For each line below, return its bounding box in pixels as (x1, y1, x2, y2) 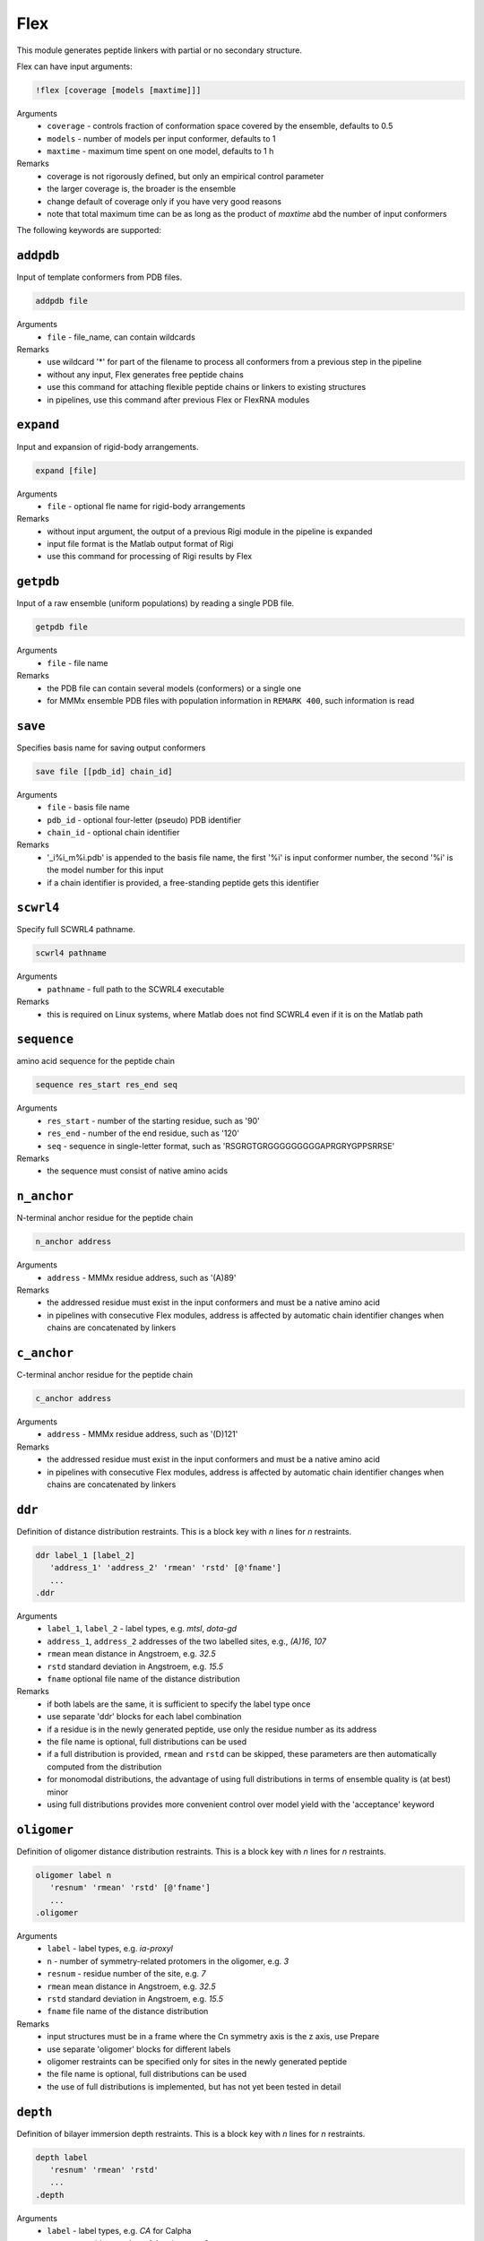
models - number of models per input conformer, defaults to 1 (47, 133, 277, 143)
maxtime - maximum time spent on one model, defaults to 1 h (47, 146, 274, 157)
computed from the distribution (47, 1761, 162, 1772)
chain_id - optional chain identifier (47, 826, 180, 837)
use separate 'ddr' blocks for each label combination (47, 1711, 242, 1722)
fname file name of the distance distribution (47, 2006, 209, 2017)
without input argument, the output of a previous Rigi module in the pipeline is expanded (47, 525, 373, 537)
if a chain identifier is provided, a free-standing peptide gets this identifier (47, 877, 320, 887)
